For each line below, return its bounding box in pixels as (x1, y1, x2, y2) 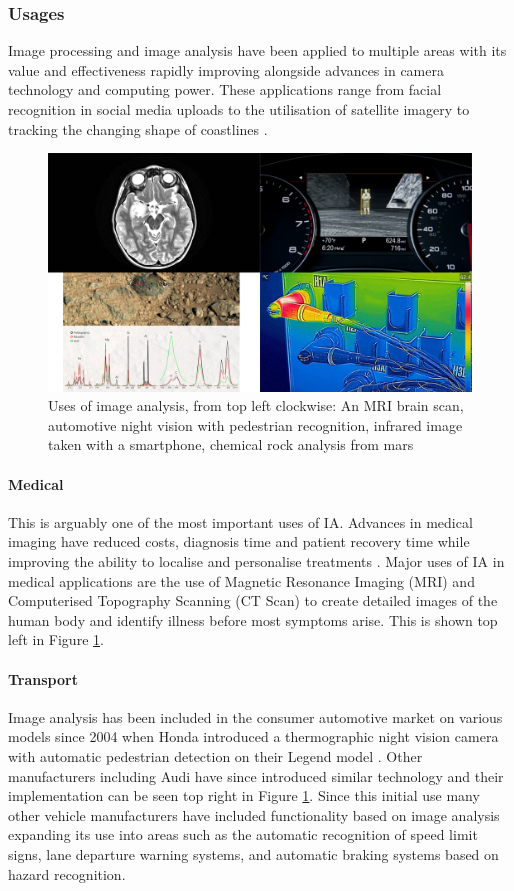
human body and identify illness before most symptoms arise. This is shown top (8, 609, 498, 630)
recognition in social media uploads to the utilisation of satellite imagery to (8, 99, 470, 119)
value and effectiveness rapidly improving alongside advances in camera (8, 59, 444, 80)
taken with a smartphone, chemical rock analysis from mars (48, 434, 414, 455)
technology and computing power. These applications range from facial (8, 79, 442, 100)
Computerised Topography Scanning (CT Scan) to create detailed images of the (8, 590, 498, 611)
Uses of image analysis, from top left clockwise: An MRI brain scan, (48, 395, 464, 416)
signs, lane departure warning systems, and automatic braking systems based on (8, 843, 499, 864)
